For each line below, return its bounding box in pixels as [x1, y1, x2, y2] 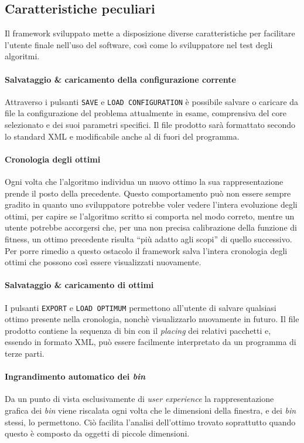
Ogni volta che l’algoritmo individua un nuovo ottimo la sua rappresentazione [5, 175, 283, 188]
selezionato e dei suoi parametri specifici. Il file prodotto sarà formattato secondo [5, 119, 296, 131]
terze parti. [5, 347, 45, 359]
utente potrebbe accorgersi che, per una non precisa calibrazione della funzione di [5, 221, 297, 234]
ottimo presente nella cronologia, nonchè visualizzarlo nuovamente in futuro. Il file [5, 313, 299, 325]
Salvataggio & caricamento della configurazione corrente [5, 73, 236, 85]
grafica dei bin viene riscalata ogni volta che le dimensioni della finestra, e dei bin [5, 404, 296, 416]
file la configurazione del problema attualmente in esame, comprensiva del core [5, 107, 286, 119]
